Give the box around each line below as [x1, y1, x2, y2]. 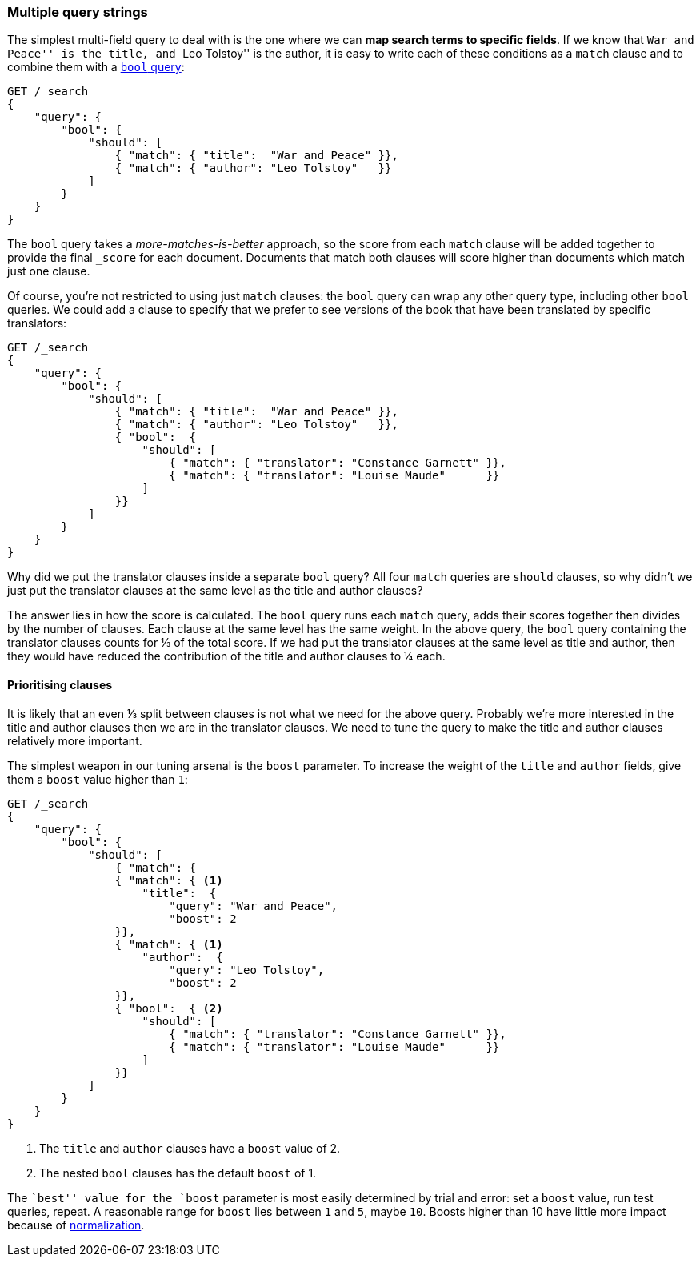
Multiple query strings [7, 4, 148, 20]
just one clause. [7, 264, 90, 279]
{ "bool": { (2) [114, 1001, 223, 1015]
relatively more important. [7, 733, 142, 748]
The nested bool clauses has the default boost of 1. [39, 1165, 317, 1180]
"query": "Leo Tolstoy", [169, 963, 325, 976]
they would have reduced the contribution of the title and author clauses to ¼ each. [7, 649, 446, 664]
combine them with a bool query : [7, 60, 185, 74]
